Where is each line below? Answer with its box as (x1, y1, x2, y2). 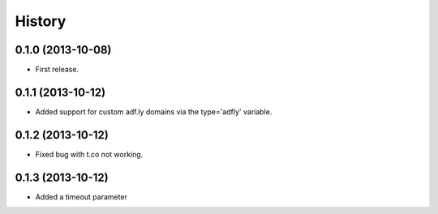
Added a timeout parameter (35, 191, 127, 202)
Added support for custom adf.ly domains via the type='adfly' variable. (35, 106, 273, 117)
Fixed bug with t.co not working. (35, 149, 144, 159)
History (15, 12, 67, 30)
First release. (35, 65, 79, 75)
